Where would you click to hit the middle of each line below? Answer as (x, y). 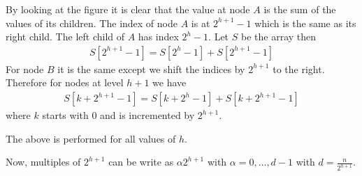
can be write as (141, 162)
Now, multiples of (43, 162)
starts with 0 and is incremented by (118, 115)
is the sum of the (300, 9)
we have (169, 82)
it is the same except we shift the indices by (151, 69)
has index (158, 37)
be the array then (278, 37)
